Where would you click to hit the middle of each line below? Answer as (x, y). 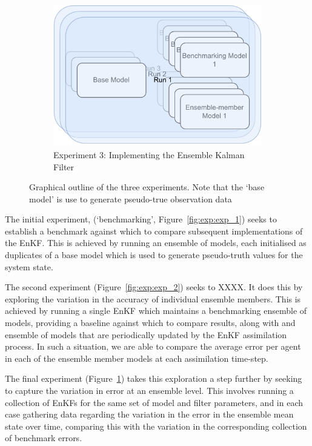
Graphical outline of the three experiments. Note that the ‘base (147, 187)
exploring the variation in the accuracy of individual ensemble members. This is (153, 298)
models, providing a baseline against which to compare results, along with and (150, 323)
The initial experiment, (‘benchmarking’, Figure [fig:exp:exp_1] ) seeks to (141, 219)
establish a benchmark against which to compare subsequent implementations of (154, 231)
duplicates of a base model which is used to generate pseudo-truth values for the (154, 255)
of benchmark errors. (44, 438)
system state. (29, 266)
